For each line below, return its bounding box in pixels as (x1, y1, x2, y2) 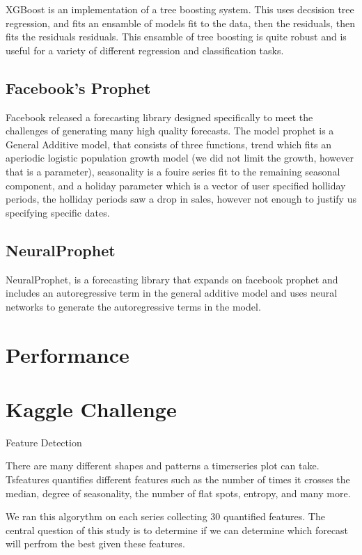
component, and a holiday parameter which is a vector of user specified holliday (6, 178, 346, 192)
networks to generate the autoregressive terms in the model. (6, 299, 261, 313)
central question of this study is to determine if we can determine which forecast (6, 522, 349, 537)
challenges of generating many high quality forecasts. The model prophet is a (6, 123, 334, 138)
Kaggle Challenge (6, 394, 177, 423)
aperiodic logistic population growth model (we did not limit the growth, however (6, 150, 354, 165)
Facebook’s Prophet (6, 77, 151, 98)
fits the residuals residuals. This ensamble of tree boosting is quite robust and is (6, 29, 347, 44)
